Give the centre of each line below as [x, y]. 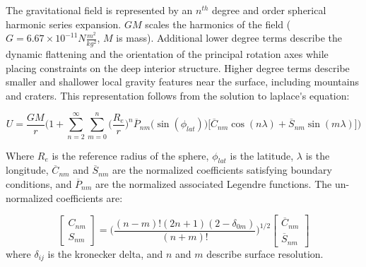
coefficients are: [89, 197]
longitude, [27, 170]
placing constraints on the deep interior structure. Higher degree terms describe [178, 67]
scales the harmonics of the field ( [218, 24]
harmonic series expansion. [64, 24]
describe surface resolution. [265, 253]
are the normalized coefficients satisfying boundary [222, 170]
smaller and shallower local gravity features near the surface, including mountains [182, 82]
